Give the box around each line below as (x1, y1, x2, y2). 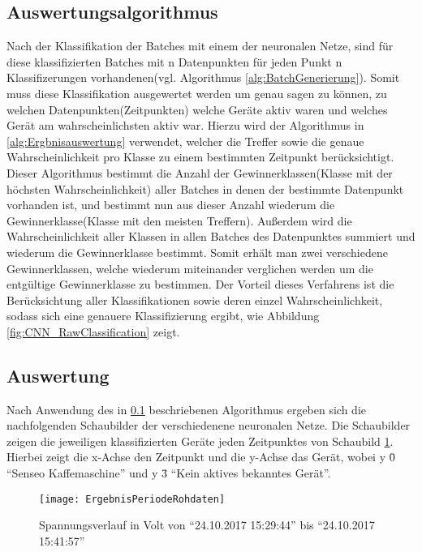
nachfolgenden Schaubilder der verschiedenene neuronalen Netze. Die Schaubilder (6, 417, 411, 434)
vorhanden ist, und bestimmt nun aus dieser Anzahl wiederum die (6, 196, 335, 213)
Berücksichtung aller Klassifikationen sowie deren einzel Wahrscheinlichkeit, (6, 291, 383, 308)
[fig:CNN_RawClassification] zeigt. (6, 323, 180, 340)
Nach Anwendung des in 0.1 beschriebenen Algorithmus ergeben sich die (6, 400, 367, 417)
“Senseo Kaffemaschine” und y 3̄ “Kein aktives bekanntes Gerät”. (6, 464, 331, 481)
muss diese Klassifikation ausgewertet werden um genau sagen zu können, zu (6, 84, 387, 101)
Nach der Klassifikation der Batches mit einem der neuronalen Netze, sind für (6, 37, 394, 54)
